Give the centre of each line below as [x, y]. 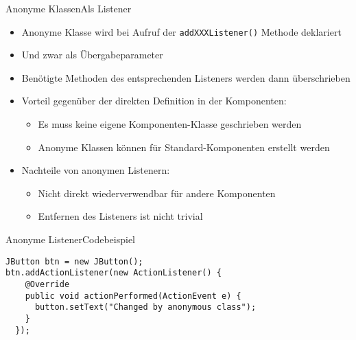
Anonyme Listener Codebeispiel [71, 239]
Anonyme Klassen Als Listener [69, 8]
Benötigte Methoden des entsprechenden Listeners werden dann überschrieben [186, 77]
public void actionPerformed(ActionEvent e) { [133, 296]
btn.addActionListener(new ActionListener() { [114, 273]
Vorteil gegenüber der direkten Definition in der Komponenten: [154, 101]
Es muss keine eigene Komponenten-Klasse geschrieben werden [170, 124]
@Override [47, 284]
